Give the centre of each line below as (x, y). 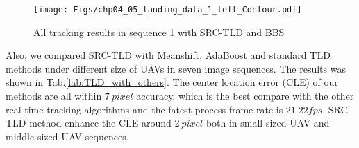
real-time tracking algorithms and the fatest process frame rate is (144, 109)
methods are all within (54, 96)
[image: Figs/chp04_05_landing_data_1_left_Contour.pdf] (168, 10)
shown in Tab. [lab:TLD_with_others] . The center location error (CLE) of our (172, 82)
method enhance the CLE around (100, 123)
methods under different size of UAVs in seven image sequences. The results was (176, 68)
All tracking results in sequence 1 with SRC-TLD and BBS (159, 31)
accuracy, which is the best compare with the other (245, 96)
